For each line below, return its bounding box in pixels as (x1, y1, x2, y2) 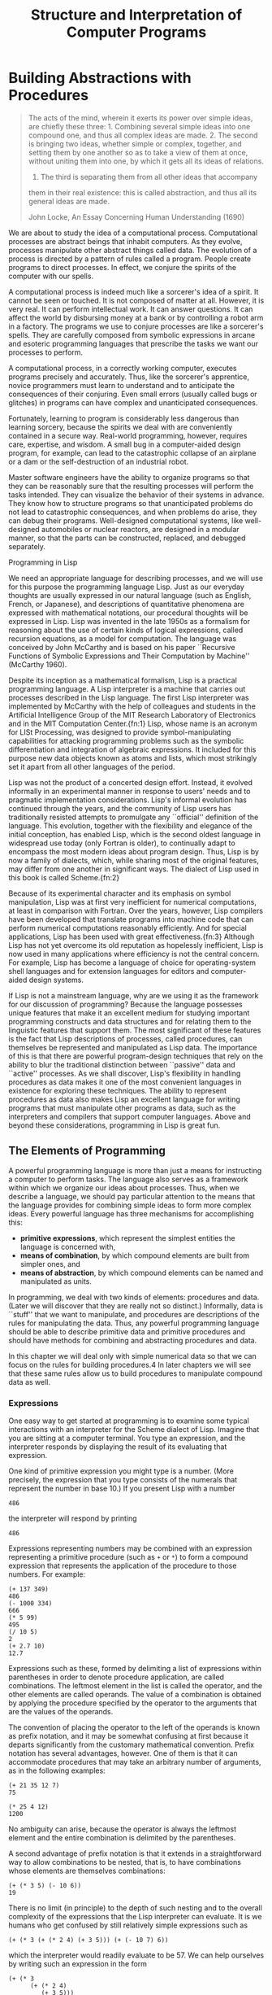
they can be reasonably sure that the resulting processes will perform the (8, 481, 254, 491)
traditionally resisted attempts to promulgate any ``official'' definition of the (8, 812, 259, 822)
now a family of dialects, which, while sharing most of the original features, (8, 855, 260, 865)
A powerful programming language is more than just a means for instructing (8, 1165, 262, 1175)
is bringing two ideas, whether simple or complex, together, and (28, 138, 242, 148)
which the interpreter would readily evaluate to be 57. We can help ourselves (8, 1950, 265, 1960)
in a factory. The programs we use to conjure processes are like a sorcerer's (8, 321, 264, 331)
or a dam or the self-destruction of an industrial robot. (8, 456, 189, 466)
